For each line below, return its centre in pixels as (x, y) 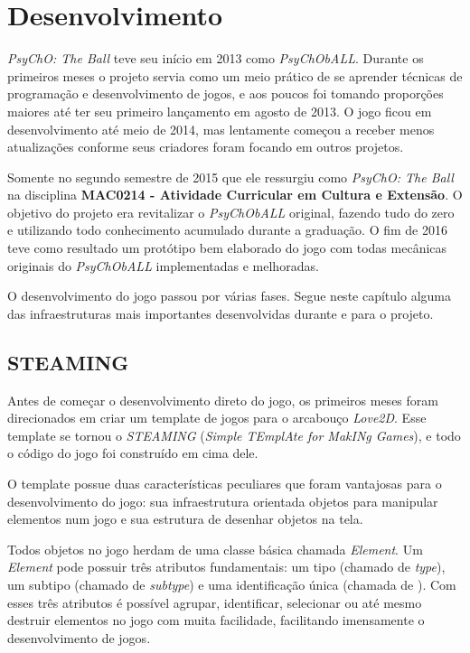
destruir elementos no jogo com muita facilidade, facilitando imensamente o (216, 620)
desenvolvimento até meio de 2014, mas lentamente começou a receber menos (221, 129)
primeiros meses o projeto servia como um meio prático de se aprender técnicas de (235, 75)
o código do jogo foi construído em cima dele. (133, 453)
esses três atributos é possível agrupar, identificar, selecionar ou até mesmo (215, 602)
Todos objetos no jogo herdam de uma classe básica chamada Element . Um (215, 549)
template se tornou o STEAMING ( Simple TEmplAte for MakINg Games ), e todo (234, 435)
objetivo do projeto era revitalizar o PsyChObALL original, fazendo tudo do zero (231, 212)
